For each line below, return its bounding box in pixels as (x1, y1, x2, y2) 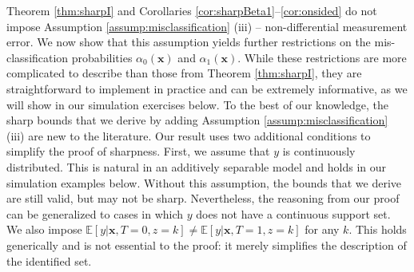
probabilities (71, 49, 133, 65)
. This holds (348, 221, 407, 238)
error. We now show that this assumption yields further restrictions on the (6, 34, 371, 50)
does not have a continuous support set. (196, 205, 391, 222)
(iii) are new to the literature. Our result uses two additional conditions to (6, 127, 371, 144)
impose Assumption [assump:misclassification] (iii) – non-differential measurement (6, 18, 408, 34)
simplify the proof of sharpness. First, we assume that (6, 143, 270, 160)
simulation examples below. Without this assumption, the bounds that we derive (6, 174, 402, 191)
